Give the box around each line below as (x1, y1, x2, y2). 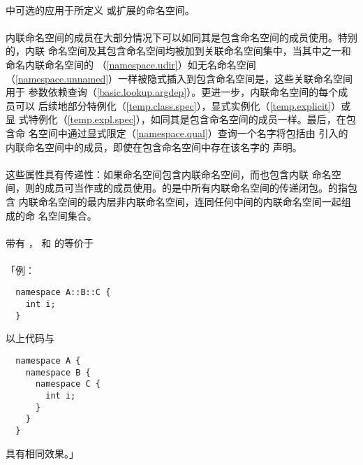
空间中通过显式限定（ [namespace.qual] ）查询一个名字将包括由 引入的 (38, 125, 348, 140)
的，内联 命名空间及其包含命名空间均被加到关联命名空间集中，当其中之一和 (6, 43, 351, 58)
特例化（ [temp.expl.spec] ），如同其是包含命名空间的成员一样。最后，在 (28, 112, 346, 127)
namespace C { (35, 379, 101, 389)
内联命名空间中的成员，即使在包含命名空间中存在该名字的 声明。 (6, 139, 302, 154)
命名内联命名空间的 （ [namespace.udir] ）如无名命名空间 (6, 57, 256, 71)
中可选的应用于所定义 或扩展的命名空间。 (6, 2, 195, 17)
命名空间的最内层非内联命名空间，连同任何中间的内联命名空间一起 (38, 194, 341, 208)
